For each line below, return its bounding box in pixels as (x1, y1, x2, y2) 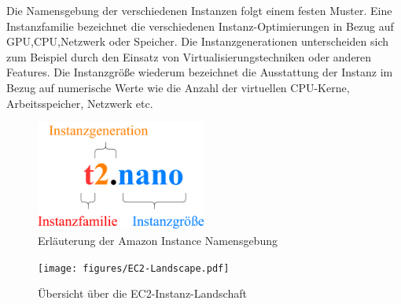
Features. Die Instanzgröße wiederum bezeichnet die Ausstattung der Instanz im (6, 64, 393, 80)
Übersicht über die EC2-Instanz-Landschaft (38, 285, 247, 302)
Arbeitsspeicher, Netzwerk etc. (6, 95, 153, 111)
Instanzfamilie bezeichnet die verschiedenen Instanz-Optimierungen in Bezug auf (6, 17, 394, 34)
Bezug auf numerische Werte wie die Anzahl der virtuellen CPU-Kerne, (6, 79, 350, 95)
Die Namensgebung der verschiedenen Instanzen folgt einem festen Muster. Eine (6, 2, 392, 18)
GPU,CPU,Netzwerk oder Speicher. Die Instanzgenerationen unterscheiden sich (6, 33, 389, 50)
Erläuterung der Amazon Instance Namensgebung (38, 232, 278, 248)
